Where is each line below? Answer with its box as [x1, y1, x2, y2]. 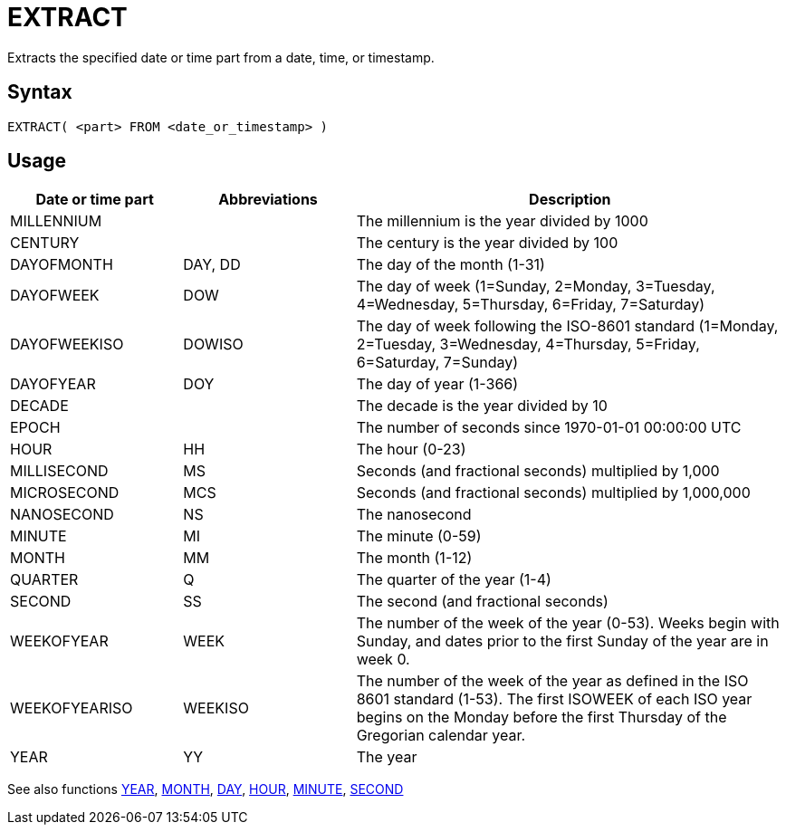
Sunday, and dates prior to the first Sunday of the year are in [356, 632, 769, 651]
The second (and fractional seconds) [356, 592, 609, 611]
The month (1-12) [356, 549, 473, 568]
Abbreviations [218, 190, 318, 209]
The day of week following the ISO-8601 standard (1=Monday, [356, 317, 779, 336]
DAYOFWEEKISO [10, 335, 124, 354]
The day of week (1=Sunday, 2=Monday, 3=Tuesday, [356, 277, 715, 296]
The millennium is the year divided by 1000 [356, 212, 648, 231]
